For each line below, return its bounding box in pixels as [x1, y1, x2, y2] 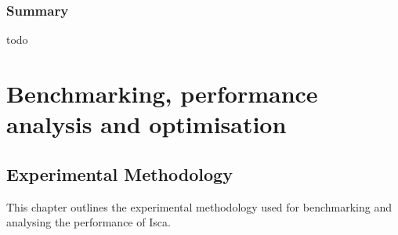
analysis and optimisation [6, 108, 287, 140]
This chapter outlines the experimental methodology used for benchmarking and [6, 198, 392, 215]
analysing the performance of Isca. [6, 214, 171, 230]
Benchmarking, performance [6, 78, 318, 109]
